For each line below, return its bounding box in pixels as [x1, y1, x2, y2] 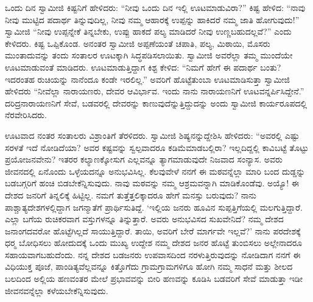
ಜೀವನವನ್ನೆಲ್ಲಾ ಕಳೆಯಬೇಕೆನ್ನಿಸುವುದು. [5, 284, 108, 297]
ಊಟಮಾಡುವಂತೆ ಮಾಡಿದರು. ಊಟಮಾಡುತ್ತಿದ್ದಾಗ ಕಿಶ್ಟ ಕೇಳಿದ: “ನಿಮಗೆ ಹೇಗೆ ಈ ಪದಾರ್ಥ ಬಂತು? [5, 60, 281, 73]
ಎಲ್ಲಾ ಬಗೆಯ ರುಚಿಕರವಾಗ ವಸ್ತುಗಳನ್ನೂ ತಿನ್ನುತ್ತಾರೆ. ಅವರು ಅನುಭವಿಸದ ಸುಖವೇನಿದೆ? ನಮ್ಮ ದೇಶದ [5, 212, 284, 225]
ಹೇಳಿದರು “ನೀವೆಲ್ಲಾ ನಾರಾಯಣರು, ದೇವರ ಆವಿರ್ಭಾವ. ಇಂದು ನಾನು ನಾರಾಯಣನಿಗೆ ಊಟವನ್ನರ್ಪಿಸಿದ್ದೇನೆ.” [5, 85, 304, 97]
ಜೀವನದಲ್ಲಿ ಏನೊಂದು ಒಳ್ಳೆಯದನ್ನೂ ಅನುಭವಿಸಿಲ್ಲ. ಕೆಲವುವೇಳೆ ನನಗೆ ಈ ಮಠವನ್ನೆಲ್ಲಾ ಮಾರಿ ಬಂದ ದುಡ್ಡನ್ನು [5, 164, 306, 177]
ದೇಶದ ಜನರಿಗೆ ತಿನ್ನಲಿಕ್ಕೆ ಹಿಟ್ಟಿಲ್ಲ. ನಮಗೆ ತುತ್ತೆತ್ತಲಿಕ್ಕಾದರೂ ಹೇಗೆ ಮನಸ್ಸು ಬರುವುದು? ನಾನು [5, 188, 256, 201]
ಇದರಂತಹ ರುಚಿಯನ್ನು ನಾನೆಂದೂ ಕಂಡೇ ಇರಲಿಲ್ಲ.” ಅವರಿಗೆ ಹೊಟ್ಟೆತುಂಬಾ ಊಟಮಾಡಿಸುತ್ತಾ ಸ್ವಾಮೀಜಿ [5, 72, 290, 85]
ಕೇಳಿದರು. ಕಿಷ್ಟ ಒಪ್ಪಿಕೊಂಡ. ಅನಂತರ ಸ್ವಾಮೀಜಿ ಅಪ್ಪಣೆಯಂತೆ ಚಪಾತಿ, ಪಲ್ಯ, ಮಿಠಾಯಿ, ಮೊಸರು [5, 37, 270, 49]
